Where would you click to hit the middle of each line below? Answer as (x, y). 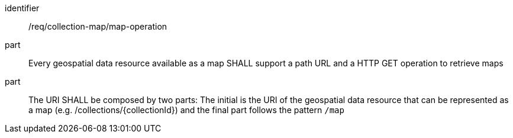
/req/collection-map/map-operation (98, 26)
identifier (22, 8)
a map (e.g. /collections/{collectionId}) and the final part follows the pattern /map (186, 110)
